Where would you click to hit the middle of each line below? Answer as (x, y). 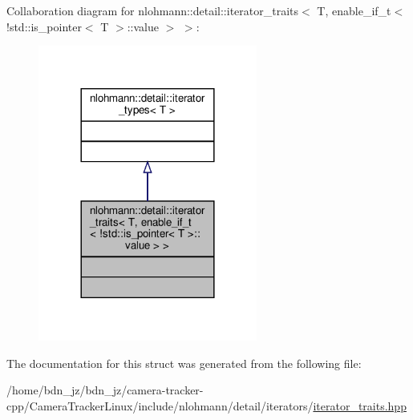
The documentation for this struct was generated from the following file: (184, 363)
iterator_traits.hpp (360, 405)
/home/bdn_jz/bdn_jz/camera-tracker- (105, 390)
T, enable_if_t (354, 10)
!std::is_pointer (44, 26)
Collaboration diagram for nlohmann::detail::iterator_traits (153, 10)
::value (143, 26)
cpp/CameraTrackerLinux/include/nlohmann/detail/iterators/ (160, 405)
